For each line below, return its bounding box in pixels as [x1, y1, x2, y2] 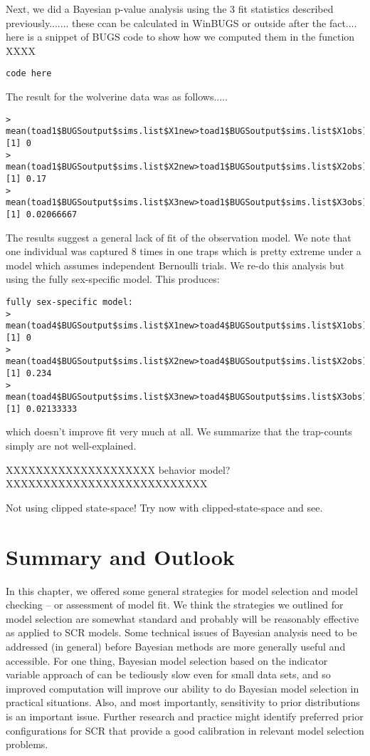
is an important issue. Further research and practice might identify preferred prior [6, 708, 364, 723]
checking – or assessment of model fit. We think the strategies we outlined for [6, 597, 344, 612]
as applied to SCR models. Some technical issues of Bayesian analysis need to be [6, 625, 357, 640]
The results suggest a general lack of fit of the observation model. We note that [6, 229, 351, 244]
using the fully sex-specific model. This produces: [6, 271, 220, 286]
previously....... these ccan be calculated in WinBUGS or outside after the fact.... [6, 15, 357, 30]
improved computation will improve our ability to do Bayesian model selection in [6, 680, 359, 695]
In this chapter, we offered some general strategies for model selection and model [6, 583, 358, 598]
